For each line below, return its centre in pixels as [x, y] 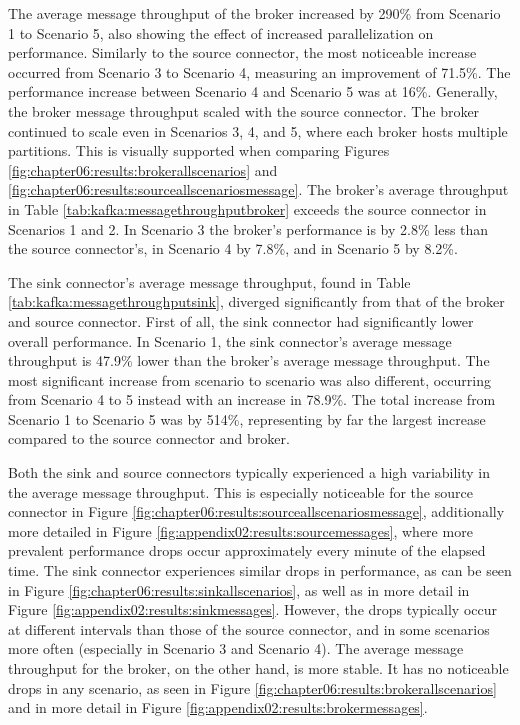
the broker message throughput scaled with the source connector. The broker [244, 110]
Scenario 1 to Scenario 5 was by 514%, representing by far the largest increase [247, 418]
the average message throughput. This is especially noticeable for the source [240, 491]
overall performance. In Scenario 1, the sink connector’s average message [230, 340]
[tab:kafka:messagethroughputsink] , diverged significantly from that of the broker [256, 301]
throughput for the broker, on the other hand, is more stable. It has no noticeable [258, 668]
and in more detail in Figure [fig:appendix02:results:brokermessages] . [218, 707]
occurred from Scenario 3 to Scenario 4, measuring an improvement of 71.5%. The [259, 71]
